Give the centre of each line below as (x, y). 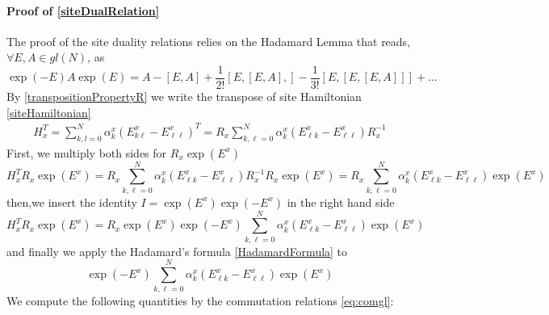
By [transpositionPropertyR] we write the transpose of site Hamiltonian (184, 97)
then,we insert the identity (72, 202)
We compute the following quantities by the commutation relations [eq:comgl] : (200, 300)
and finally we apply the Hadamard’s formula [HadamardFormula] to (177, 251)
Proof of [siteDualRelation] (83, 10)
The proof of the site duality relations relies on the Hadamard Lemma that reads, (209, 41)
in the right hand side (341, 202)
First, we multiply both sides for (87, 152)
